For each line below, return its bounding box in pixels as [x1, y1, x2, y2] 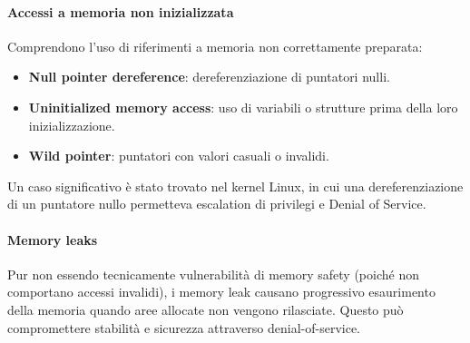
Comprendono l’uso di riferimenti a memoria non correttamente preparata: [7, 36, 423, 55]
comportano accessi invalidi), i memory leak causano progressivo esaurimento [7, 282, 436, 301]
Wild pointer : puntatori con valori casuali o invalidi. [28, 146, 329, 165]
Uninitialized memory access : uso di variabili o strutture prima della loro [28, 97, 458, 116]
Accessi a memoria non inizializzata [7, 2, 234, 21]
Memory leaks [7, 230, 98, 249]
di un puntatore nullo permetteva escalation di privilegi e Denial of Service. [7, 194, 426, 213]
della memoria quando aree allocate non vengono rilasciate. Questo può [7, 299, 404, 318]
